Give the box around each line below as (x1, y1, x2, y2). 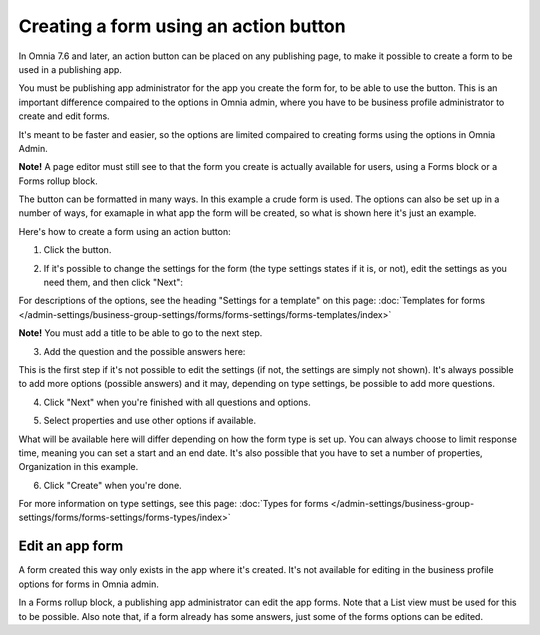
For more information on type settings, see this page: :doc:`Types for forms (18, 498, 329, 510)
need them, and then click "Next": (43, 276, 184, 289)
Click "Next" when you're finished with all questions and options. (43, 396, 312, 408)
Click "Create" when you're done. (43, 479, 182, 491)
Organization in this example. (18, 461, 139, 473)
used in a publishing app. (18, 63, 122, 75)
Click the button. (43, 244, 112, 256)
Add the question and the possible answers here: (43, 345, 246, 357)
